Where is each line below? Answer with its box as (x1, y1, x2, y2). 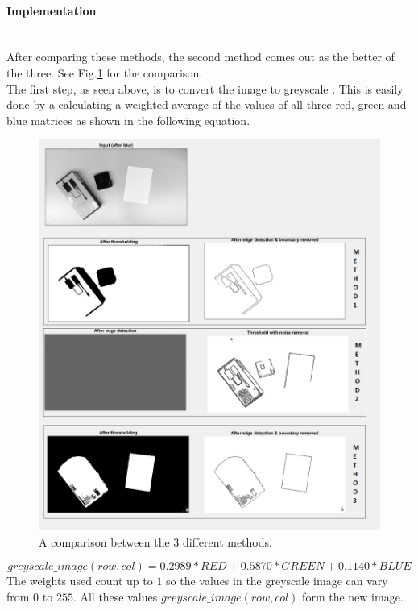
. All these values (72, 588, 158, 605)
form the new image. (302, 588, 404, 605)
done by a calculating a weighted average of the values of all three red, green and (6, 96, 407, 113)
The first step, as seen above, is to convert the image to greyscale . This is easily (6, 80, 404, 97)
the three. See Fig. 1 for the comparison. (6, 64, 203, 81)
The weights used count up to (6, 572, 153, 589)
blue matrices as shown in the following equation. (6, 111, 250, 128)
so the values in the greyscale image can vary (166, 572, 388, 589)
